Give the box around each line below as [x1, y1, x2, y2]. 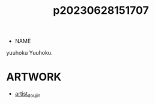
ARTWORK [6, 70, 62, 84]
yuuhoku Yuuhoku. [6, 49, 53, 57]
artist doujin [14, 90, 41, 99]
